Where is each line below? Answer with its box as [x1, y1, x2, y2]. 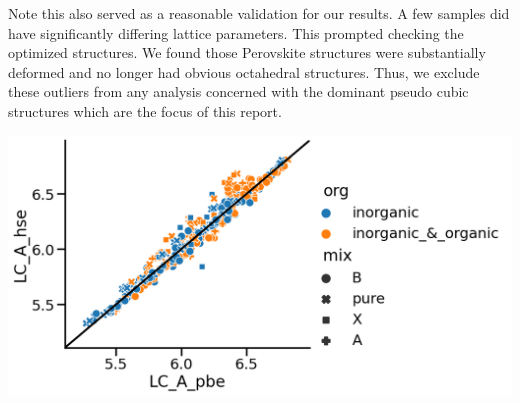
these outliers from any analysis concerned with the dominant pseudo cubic [8, 81, 469, 102]
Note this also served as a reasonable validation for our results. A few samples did [8, 3, 510, 23]
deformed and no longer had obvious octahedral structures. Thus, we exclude [8, 61, 480, 82]
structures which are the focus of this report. [8, 100, 282, 121]
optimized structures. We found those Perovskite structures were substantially [8, 42, 486, 63]
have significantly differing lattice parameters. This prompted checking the [8, 22, 464, 43]
